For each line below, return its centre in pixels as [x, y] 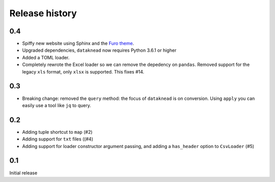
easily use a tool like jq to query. [57, 105]
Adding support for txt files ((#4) [58, 139]
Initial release [23, 173]
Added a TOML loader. [46, 57]
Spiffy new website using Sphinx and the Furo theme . [78, 44]
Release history [43, 13]
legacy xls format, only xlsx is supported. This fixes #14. [83, 71]
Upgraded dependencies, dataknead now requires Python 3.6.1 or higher [99, 50]
